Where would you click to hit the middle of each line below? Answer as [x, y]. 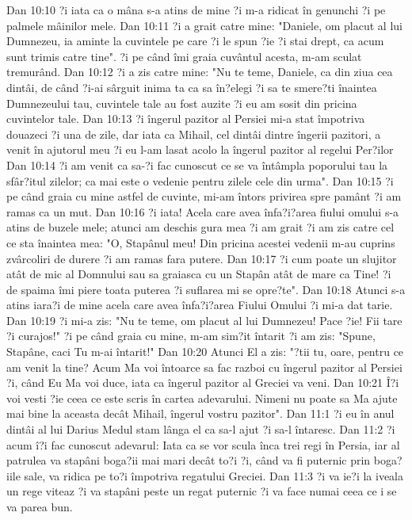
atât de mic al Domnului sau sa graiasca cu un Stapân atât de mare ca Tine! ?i [199, 274]
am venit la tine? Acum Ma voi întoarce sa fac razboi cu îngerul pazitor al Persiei [204, 367]
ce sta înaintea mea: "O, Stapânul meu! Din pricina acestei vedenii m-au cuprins [201, 242]
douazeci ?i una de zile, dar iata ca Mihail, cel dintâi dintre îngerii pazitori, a [194, 134]
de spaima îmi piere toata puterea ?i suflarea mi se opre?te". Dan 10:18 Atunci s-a [206, 289]
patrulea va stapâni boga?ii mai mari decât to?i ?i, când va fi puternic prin [189, 460]
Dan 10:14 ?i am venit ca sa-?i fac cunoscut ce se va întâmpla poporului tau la [197, 164]
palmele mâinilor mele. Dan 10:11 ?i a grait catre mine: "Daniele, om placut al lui [204, 25]
